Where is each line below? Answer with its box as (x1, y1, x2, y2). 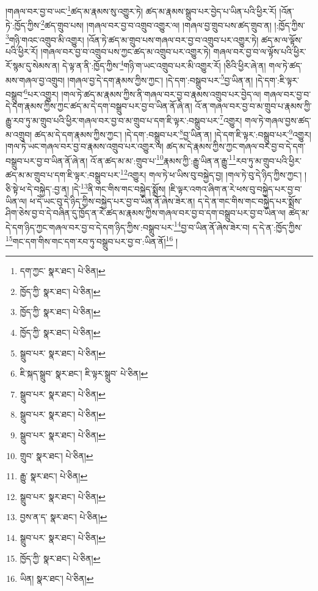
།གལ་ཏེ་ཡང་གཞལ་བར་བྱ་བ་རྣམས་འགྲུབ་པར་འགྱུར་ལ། (5, 140, 164, 153)
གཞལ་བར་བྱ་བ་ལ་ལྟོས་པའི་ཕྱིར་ (213, 45, 306, 57)
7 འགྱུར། (220, 112, 242, 126)
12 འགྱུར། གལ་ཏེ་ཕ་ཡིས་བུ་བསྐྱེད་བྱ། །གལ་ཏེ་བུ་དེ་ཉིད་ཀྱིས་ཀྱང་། (120, 167, 302, 181)
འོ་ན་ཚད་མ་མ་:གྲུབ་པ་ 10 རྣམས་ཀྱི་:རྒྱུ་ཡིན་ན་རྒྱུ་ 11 (90, 152, 236, 167)
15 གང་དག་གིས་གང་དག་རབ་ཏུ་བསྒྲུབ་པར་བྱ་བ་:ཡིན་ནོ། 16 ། (5, 233, 178, 247)
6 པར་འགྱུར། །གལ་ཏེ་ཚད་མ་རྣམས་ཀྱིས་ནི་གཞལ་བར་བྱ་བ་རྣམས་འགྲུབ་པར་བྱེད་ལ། (24, 85, 261, 100)
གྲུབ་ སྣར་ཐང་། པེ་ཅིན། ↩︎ (20, 449, 93, 462)
